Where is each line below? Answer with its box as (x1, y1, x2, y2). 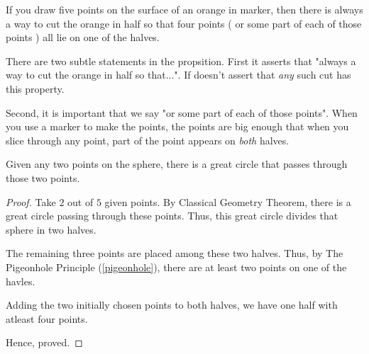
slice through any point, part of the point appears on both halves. (6, 132, 290, 147)
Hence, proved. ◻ (6, 335, 83, 350)
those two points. (6, 170, 80, 185)
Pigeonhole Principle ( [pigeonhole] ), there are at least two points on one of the (6, 259, 347, 274)
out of (67, 194, 94, 209)
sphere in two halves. (6, 222, 97, 236)
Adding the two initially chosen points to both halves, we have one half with (6, 297, 338, 312)
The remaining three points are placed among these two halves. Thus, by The (6, 246, 343, 261)
